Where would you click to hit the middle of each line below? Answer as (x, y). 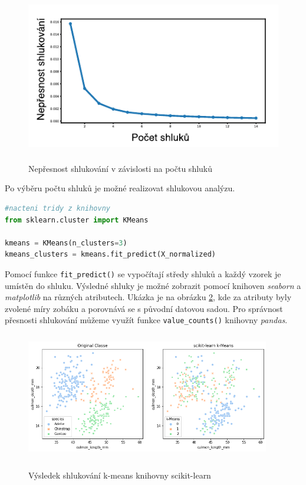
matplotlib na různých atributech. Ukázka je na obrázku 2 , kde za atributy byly (148, 297)
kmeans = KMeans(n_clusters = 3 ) (66, 243)
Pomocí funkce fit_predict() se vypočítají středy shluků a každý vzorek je (143, 273)
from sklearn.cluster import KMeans (77, 220)
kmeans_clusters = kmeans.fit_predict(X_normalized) (110, 255)
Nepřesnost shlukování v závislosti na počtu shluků (121, 168)
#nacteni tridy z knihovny (57, 208)
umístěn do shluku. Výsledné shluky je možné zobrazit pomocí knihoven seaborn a (153, 285)
